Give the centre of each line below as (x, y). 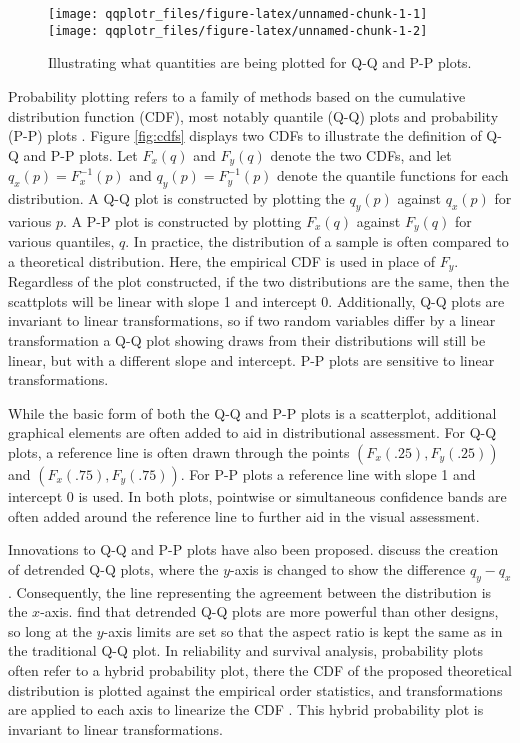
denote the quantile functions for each (393, 175)
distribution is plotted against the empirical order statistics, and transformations (255, 689)
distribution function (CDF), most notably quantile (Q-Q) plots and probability (253, 115)
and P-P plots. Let (80, 154)
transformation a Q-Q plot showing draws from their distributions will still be (247, 340)
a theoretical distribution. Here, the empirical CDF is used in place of (221, 260)
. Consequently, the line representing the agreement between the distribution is (250, 591)
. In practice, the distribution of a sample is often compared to (317, 241)
